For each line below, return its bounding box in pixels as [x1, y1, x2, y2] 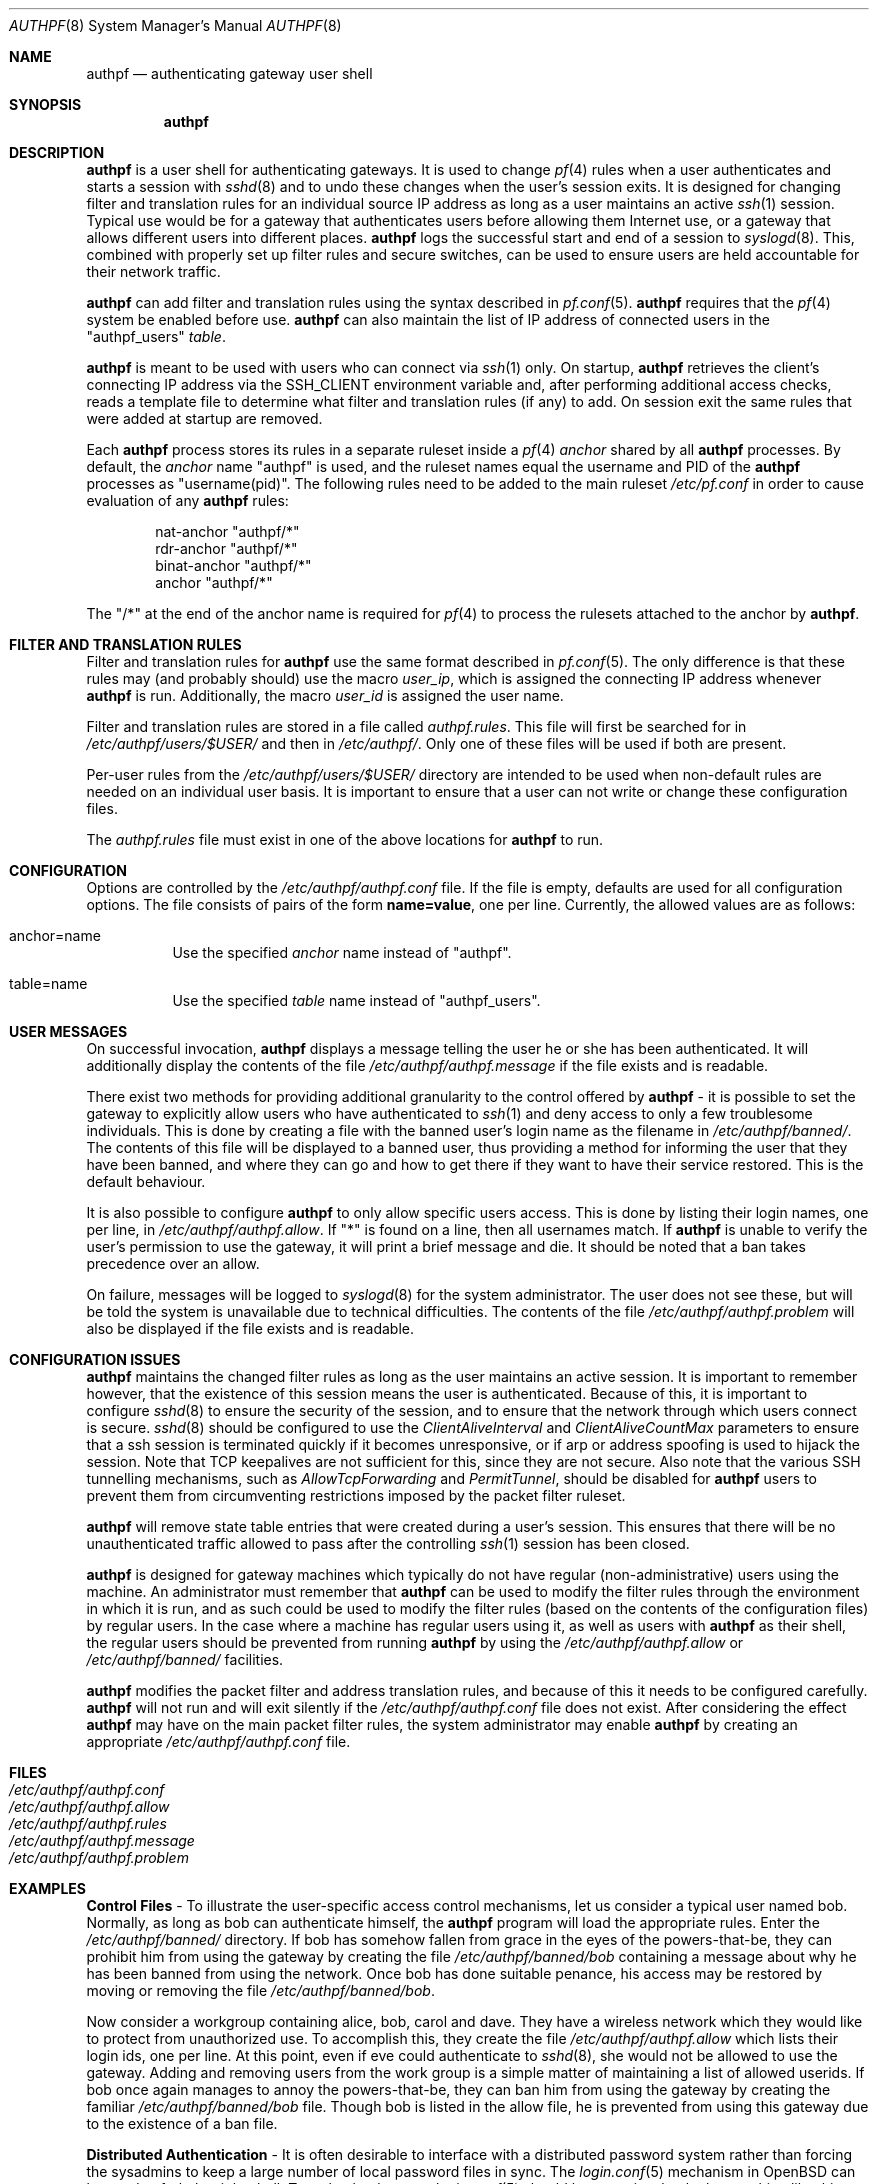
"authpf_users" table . [86, 328, 226, 345]
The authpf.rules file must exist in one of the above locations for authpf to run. [86, 831, 604, 848]
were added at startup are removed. [86, 410, 323, 427]
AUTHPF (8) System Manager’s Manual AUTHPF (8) [9, 17, 342, 34]
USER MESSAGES [9, 1023, 128, 1040]
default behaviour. [86, 1173, 206, 1190]
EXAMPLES [9, 1880, 86, 1897]
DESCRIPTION [9, 144, 105, 161]
